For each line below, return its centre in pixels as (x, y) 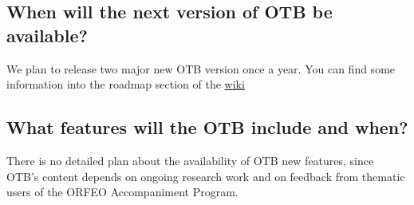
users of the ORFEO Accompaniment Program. (122, 192)
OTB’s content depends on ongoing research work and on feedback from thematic (206, 176)
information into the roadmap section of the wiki (126, 84)
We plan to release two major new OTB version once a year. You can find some (201, 68)
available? (47, 35)
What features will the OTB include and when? (207, 127)
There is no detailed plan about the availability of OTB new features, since (190, 160)
